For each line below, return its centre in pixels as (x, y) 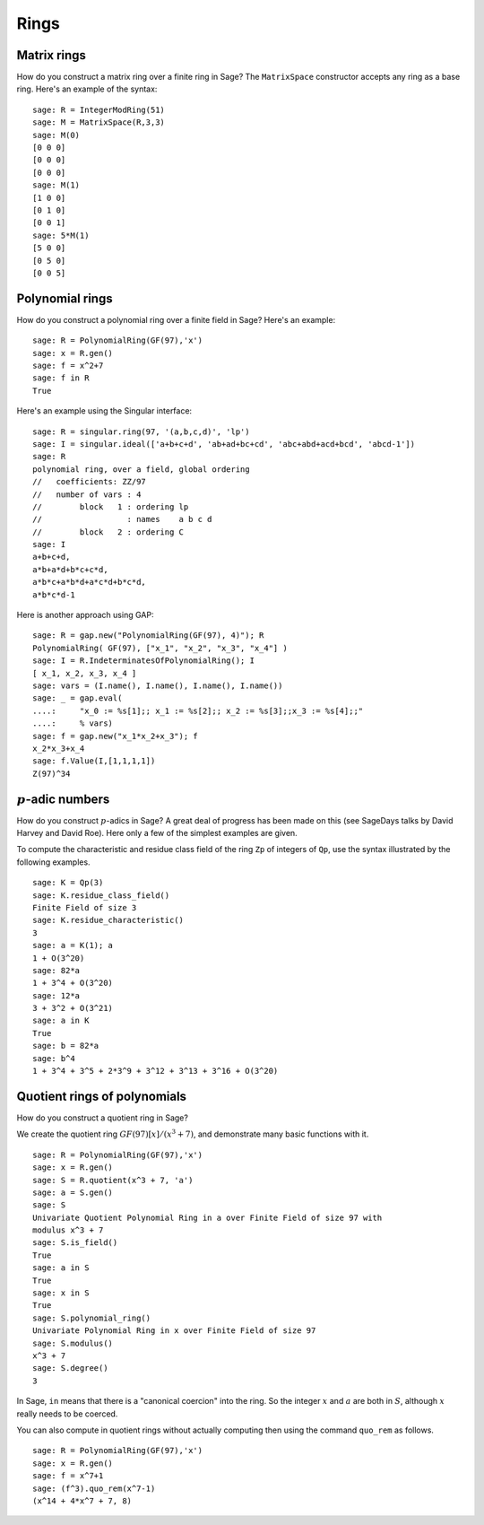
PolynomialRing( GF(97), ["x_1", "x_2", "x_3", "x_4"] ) (160, 648)
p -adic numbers (63, 799)
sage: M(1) (56, 185)
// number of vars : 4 (87, 494)
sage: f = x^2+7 (68, 366)
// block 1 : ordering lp (111, 506)
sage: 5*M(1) (61, 235)
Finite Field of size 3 (85, 907)
